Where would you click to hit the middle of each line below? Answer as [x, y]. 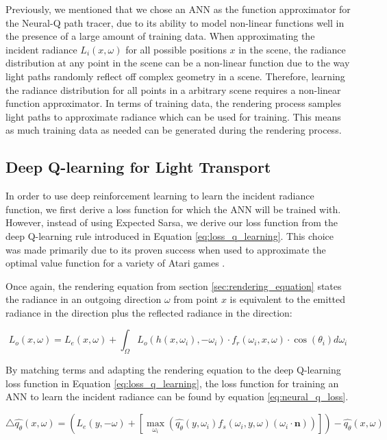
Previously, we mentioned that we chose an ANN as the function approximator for [178, 9]
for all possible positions [176, 49]
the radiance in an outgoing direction [84, 299]
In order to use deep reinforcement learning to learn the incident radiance [160, 196]
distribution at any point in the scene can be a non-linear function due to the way [178, 63]
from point [196, 299]
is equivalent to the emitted [288, 299]
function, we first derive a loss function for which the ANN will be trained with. [173, 209]
